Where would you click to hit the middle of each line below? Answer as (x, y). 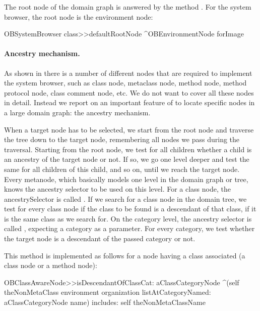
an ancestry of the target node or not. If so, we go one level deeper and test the (127, 159)
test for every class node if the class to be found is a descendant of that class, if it (130, 209)
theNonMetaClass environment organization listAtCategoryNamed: (108, 292)
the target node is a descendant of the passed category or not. (100, 238)
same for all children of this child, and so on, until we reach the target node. (122, 169)
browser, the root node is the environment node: (79, 16)
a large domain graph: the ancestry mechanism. (77, 112)
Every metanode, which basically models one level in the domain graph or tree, (126, 179)
